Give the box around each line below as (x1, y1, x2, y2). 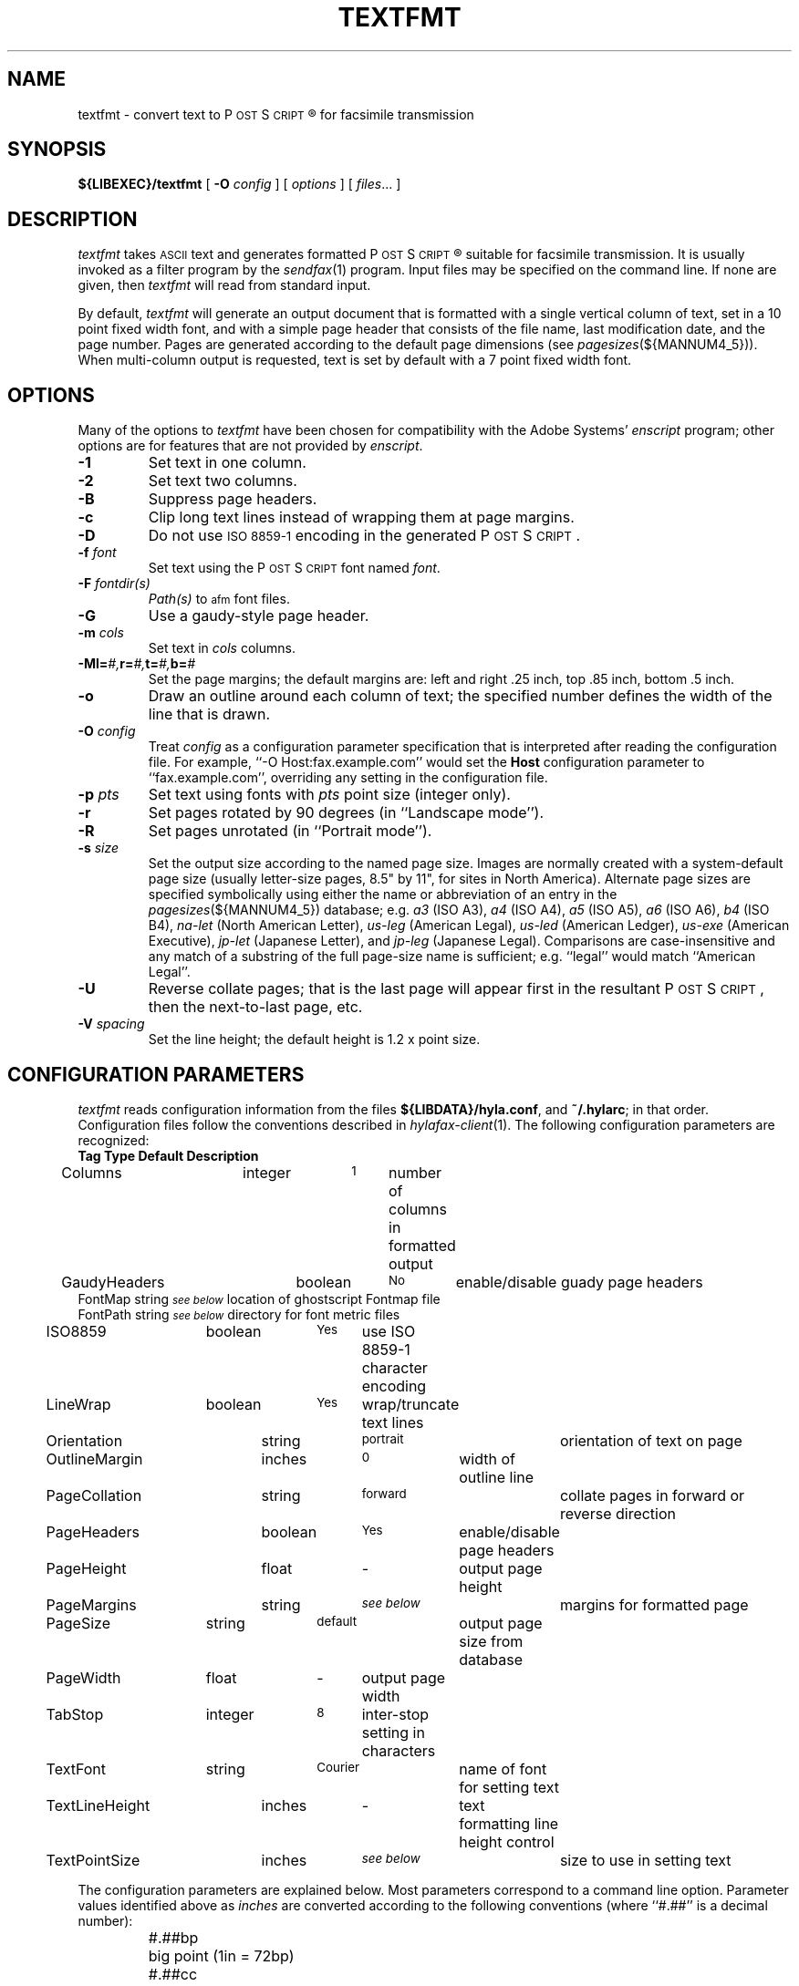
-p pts (78, 785, 119, 804)
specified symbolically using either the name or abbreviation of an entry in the (148, 886, 617, 903)
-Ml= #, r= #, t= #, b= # (78, 656, 196, 672)
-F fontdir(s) (78, 575, 150, 592)
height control (459, 1832, 555, 1851)
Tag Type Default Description (78, 1147, 259, 1164)
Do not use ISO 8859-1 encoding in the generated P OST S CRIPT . (148, 526, 581, 545)
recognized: (78, 1132, 150, 1148)
